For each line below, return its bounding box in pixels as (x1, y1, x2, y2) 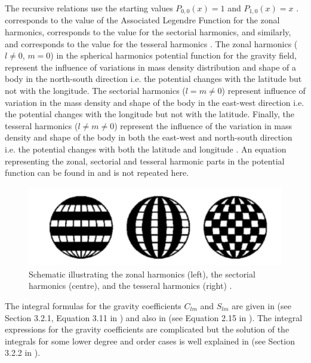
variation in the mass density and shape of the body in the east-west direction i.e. (5, 96, 304, 108)
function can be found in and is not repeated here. (5, 166, 189, 179)
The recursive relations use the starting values (5, 2, 173, 14)
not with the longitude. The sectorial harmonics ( (5, 84, 186, 97)
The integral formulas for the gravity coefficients (5, 300, 181, 312)
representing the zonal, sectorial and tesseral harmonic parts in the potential (5, 154, 285, 167)
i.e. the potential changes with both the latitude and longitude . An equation (5, 142, 287, 155)
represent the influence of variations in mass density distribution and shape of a (5, 60, 296, 73)
